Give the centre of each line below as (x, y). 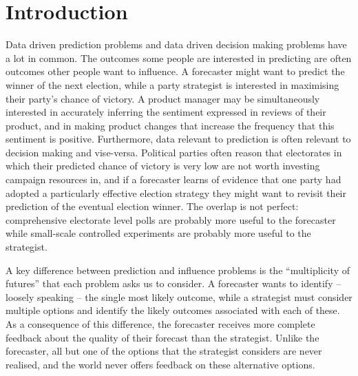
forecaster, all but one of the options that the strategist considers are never (164, 351)
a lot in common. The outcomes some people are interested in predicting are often (179, 58)
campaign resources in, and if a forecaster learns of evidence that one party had (173, 179)
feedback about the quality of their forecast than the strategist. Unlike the (162, 337)
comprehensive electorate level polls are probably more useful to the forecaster (171, 219)
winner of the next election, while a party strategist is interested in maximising (172, 84)
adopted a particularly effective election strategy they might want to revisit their (176, 192)
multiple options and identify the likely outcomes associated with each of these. (173, 310)
